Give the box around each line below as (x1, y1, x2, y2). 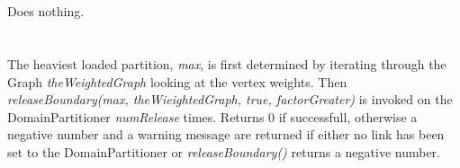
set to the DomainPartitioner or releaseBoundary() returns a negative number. (7, 142, 440, 161)
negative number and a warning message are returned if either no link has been (7, 125, 445, 144)
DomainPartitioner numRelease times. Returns (7, 107, 265, 126)
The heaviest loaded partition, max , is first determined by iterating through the (7, 54, 446, 73)
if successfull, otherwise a (278, 107, 418, 126)
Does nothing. (7, 2, 85, 21)
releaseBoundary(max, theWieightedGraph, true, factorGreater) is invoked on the (7, 90, 453, 109)
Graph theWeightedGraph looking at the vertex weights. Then (7, 72, 347, 91)
